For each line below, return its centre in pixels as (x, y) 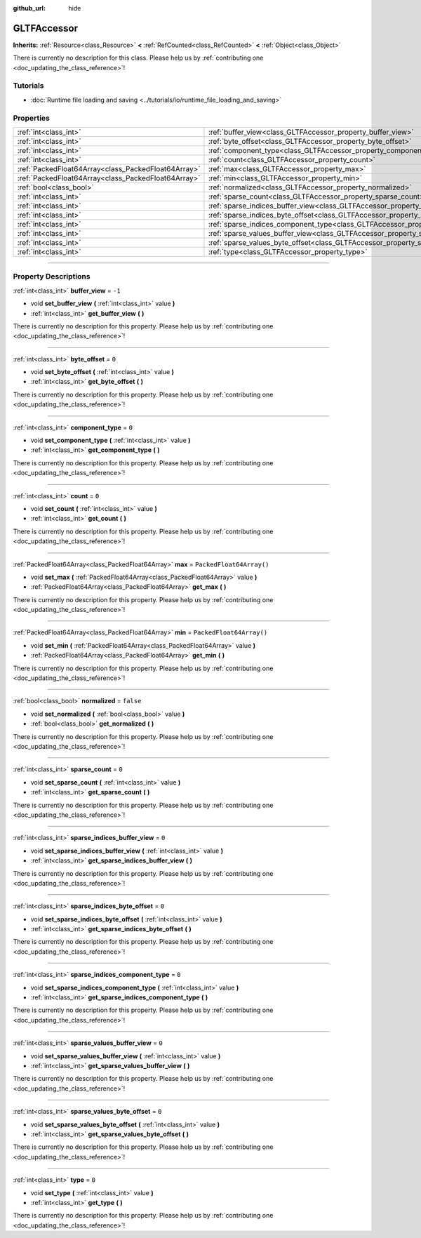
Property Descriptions (52, 277)
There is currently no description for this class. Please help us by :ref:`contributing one (138, 58)
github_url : (29, 8)
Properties (32, 118)
